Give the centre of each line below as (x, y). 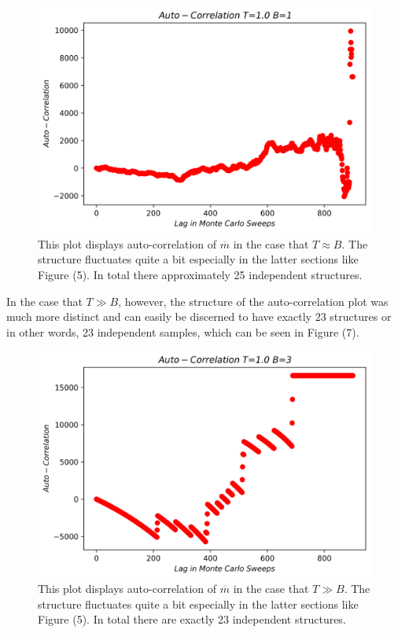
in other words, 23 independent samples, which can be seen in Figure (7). (183, 331)
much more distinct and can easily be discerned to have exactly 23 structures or (199, 316)
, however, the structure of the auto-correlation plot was (253, 301)
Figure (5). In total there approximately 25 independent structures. (200, 274)
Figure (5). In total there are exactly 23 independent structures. (192, 619)
